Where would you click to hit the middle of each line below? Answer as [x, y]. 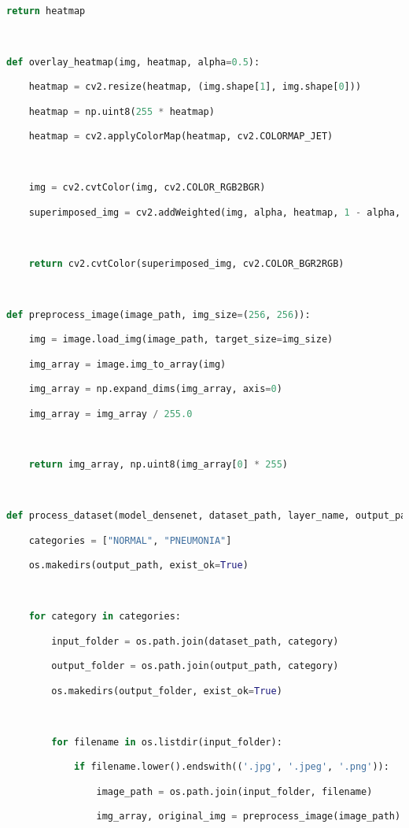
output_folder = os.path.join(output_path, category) [195, 666]
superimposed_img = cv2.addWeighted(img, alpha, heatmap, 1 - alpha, [215, 212]
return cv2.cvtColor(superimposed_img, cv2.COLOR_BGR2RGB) [186, 263]
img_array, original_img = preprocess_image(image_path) [249, 817]
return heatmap [46, 11]
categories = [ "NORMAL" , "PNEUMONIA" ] [130, 540]
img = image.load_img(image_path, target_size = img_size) [181, 340]
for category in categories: [105, 617]
